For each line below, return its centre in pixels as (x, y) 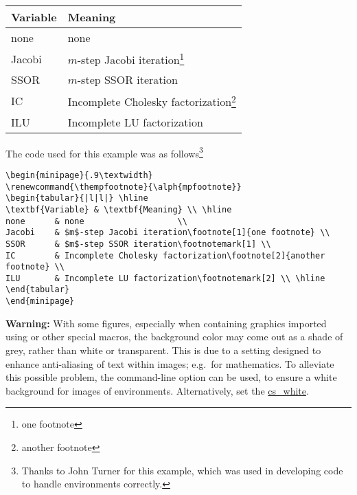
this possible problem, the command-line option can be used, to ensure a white (171, 377)
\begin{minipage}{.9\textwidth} (79, 175)
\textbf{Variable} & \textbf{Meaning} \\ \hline (119, 209)
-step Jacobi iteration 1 (131, 59)
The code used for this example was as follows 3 (104, 152)
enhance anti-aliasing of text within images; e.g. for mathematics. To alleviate (170, 363)
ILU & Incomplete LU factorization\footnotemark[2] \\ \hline (165, 278)
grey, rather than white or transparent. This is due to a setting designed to (163, 350)
